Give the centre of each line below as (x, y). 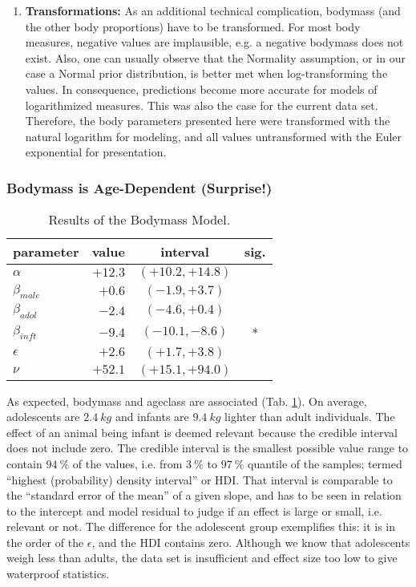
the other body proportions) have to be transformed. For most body (193, 26)
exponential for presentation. (96, 152)
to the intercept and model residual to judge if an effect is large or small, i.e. (194, 510)
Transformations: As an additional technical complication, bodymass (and (213, 10)
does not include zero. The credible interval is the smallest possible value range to (208, 448)
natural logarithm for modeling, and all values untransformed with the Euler (214, 136)
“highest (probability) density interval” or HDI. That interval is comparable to (200, 479)
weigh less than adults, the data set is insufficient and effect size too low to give (202, 558)
